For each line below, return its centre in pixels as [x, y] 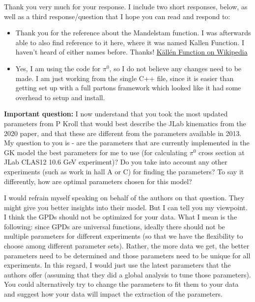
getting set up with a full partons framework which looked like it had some [128, 88]
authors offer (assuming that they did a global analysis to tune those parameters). [127, 274]
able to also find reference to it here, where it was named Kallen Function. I [130, 42]
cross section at [222, 152]
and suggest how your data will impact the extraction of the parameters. [113, 294]
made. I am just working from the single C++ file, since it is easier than [125, 78]
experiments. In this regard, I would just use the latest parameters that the [117, 265]
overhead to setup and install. [60, 97]
